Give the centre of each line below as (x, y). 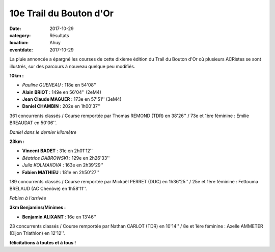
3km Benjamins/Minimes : (38, 207)
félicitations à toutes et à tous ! (43, 242)
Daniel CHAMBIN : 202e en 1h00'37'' (61, 106)
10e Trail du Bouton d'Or (62, 13)
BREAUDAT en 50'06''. (33, 123)
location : (19, 43)
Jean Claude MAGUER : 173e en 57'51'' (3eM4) (72, 99)
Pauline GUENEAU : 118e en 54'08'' (59, 85)
